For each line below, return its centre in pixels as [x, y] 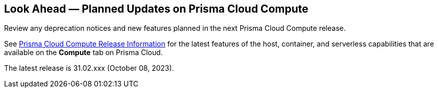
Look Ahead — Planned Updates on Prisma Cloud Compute [156, 9]
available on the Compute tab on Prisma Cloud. [83, 53]
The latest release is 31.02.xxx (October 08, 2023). [89, 68]
